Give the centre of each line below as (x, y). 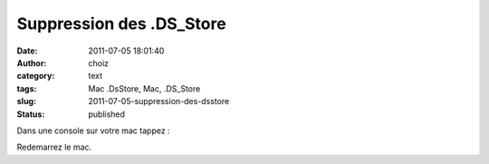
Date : (27, 51)
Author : (32, 63)
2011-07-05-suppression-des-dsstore (159, 101)
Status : (31, 114)
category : (36, 76)
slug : (26, 101)
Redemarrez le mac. (54, 147)
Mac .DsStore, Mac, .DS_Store (144, 88)
